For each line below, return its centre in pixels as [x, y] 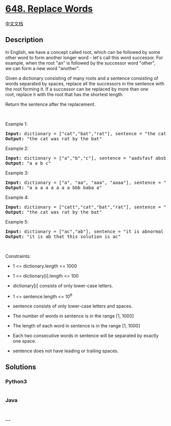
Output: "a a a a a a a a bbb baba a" [54, 188]
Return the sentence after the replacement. [50, 104]
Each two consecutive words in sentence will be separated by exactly [85, 336]
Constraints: [18, 256]
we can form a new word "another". [42, 68]
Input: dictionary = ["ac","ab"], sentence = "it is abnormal [84, 231]
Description [24, 40]
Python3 [16, 381]
